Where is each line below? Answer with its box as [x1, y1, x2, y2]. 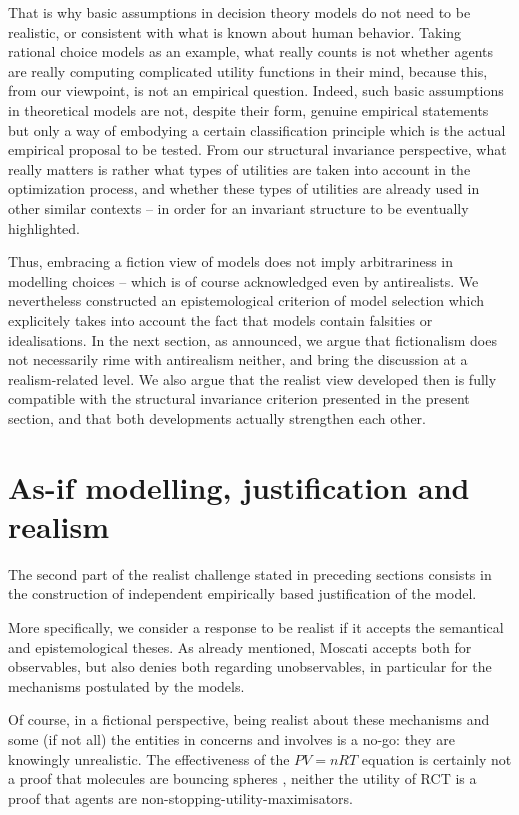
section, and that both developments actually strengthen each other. [8, 407, 426, 428]
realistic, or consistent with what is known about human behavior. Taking [8, 21, 462, 42]
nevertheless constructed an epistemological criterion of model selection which [8, 290, 485, 311]
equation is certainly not [361, 748, 512, 769]
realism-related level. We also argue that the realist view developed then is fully [8, 368, 497, 389]
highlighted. [8, 217, 80, 238]
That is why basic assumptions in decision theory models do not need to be [8, 2, 471, 22]
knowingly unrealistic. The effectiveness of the [8, 748, 290, 769]
